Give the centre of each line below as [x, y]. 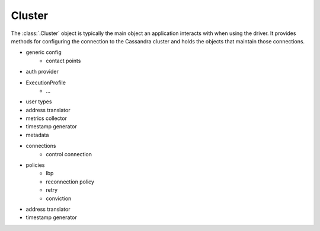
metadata [37, 135]
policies [35, 165]
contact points [63, 61]
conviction [59, 198]
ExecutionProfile [46, 83]
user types [39, 102]
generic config [44, 52]
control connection [69, 154]
